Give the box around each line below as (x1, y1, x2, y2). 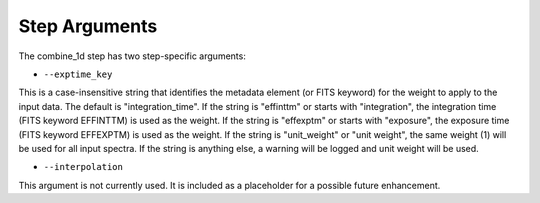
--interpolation (43, 161, 124, 173)
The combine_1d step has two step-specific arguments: (18, 50, 247, 62)
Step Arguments (18, 15, 158, 37)
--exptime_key (43, 68, 113, 80)
